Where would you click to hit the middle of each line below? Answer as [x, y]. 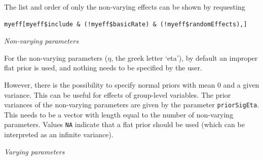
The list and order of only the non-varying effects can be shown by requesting [125, 7]
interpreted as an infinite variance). [59, 134]
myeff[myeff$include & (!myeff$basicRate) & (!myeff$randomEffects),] [126, 24]
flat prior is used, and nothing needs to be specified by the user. [103, 68]
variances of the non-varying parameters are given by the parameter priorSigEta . [132, 105]
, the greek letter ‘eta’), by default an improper [184, 57]
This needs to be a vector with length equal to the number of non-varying [119, 114]
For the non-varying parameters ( [56, 57]
